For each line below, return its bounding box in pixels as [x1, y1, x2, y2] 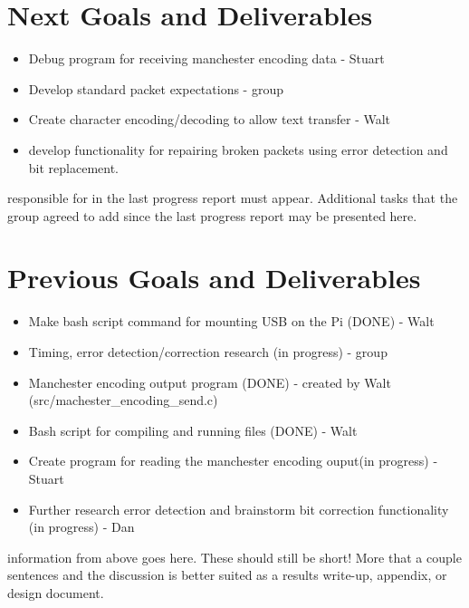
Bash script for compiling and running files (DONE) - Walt [28, 420, 358, 439]
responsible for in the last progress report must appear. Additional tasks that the [7, 188, 458, 207]
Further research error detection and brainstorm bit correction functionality [28, 499, 449, 518]
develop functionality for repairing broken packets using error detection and [28, 140, 448, 159]
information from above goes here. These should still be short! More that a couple [7, 547, 462, 566]
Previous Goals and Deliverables [7, 259, 421, 296]
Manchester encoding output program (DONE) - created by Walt [28, 372, 391, 391]
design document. [7, 583, 104, 602]
